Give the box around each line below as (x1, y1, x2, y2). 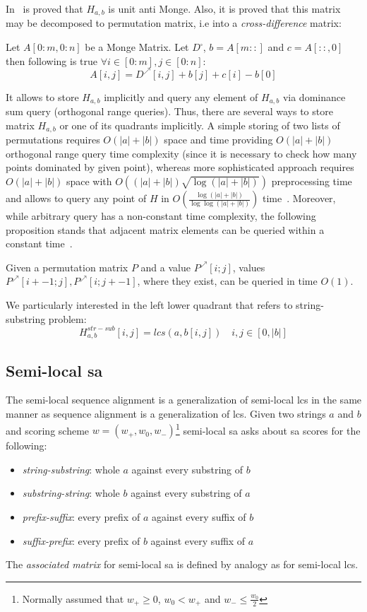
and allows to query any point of (6, 191, 147, 206)
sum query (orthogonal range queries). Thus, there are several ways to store (6, 104, 333, 119)
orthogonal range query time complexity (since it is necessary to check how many (6, 146, 357, 160)
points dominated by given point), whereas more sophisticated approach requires (6, 160, 354, 175)
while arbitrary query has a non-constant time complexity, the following (6, 208, 316, 223)
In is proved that (6, 1, 83, 16)
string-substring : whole (22, 461, 120, 476)
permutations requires (6, 132, 100, 147)
